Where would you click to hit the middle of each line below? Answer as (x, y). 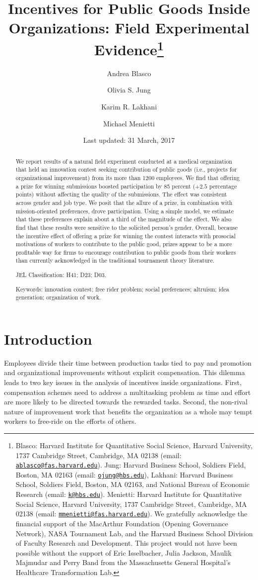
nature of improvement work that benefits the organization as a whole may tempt (128, 411)
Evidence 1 (129, 48)
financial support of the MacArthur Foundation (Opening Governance (122, 523)
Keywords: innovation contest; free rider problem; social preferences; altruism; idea (122, 289)
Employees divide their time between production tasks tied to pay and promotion (128, 362)
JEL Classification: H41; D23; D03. (61, 275)
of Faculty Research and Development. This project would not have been (126, 543)
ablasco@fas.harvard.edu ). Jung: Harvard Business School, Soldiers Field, (131, 465)
